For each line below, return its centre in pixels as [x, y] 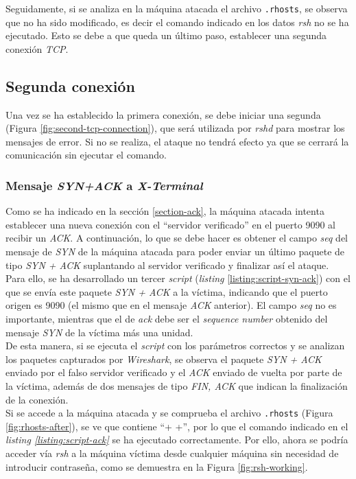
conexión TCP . [37, 48]
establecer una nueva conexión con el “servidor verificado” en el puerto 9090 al [170, 224]
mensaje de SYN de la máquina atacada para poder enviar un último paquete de [175, 252]
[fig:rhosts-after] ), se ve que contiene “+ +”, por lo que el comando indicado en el [177, 426]
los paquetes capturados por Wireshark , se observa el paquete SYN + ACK [164, 359]
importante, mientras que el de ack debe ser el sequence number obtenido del [167, 318]
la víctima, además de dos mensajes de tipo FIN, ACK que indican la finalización [177, 385]
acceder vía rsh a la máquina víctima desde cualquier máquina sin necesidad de [172, 453]
